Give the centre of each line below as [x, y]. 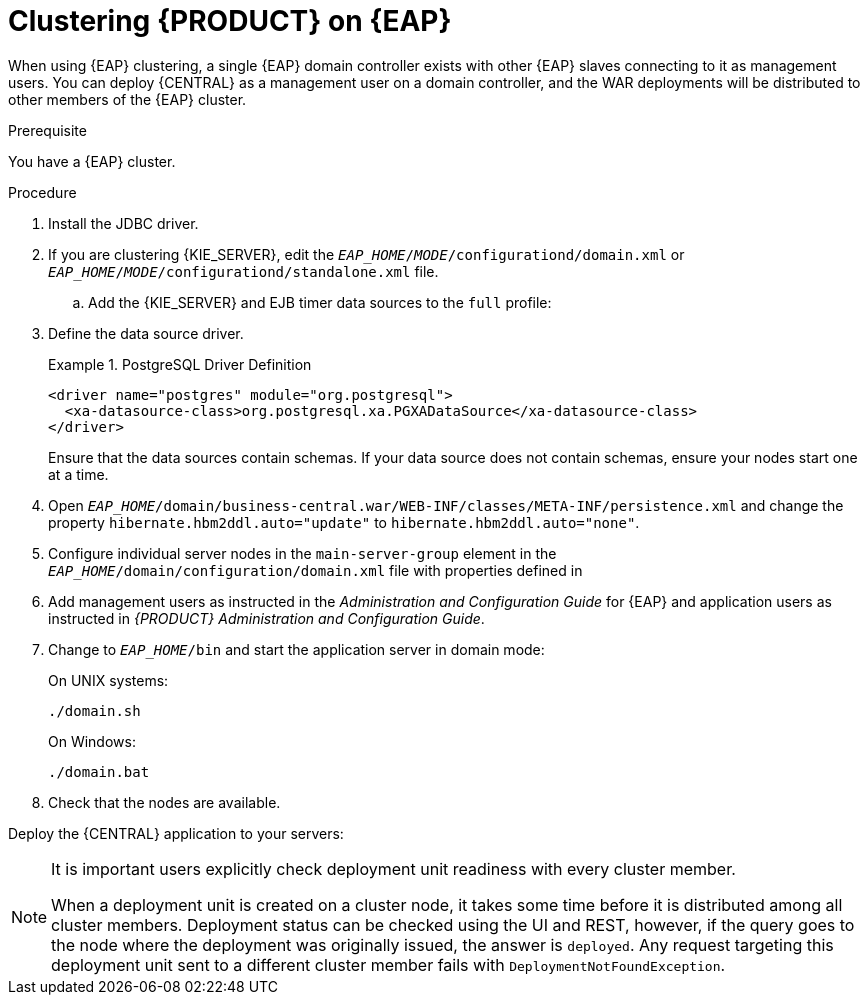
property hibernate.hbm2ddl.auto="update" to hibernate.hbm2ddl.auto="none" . [344, 522]
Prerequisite [47, 130]
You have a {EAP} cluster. [92, 161]
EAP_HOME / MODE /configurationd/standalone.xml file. [243, 271]
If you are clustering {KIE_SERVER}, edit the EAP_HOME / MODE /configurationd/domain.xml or [366, 254]
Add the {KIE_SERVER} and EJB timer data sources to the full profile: [320, 302]
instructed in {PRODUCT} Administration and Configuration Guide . [266, 618]
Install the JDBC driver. [123, 223]
